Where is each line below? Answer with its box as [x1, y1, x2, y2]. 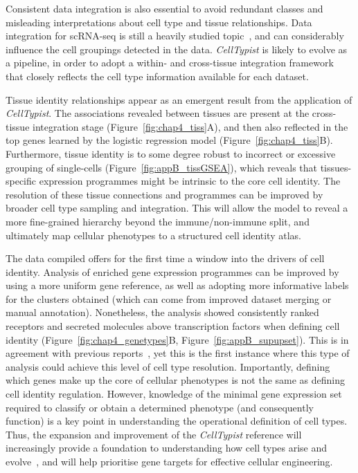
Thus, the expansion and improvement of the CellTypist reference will [6, 427, 302, 441]
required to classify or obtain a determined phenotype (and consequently [6, 400, 314, 414]
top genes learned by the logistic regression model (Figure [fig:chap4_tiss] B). [6, 133, 333, 147]
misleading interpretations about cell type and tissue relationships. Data [6, 15, 312, 29]
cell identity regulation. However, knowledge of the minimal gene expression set [6, 387, 342, 401]
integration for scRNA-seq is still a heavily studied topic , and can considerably [6, 28, 344, 43]
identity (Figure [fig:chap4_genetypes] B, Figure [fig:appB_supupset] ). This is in [6, 332, 349, 346]
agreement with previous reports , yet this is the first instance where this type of [6, 346, 350, 360]
